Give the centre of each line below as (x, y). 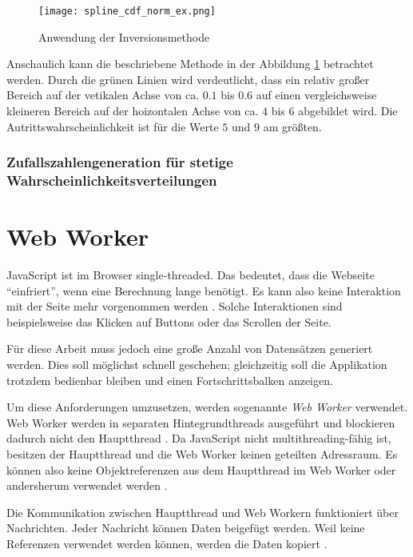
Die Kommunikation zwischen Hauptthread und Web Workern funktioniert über (203, 512)
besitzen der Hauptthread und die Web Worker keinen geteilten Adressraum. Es (202, 454)
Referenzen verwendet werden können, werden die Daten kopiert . (167, 544)
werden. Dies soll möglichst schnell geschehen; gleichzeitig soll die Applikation (197, 365)
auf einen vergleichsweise (316, 95)
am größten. (292, 126)
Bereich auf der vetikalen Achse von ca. (103, 95)
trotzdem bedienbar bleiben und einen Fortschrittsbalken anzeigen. (170, 380)
